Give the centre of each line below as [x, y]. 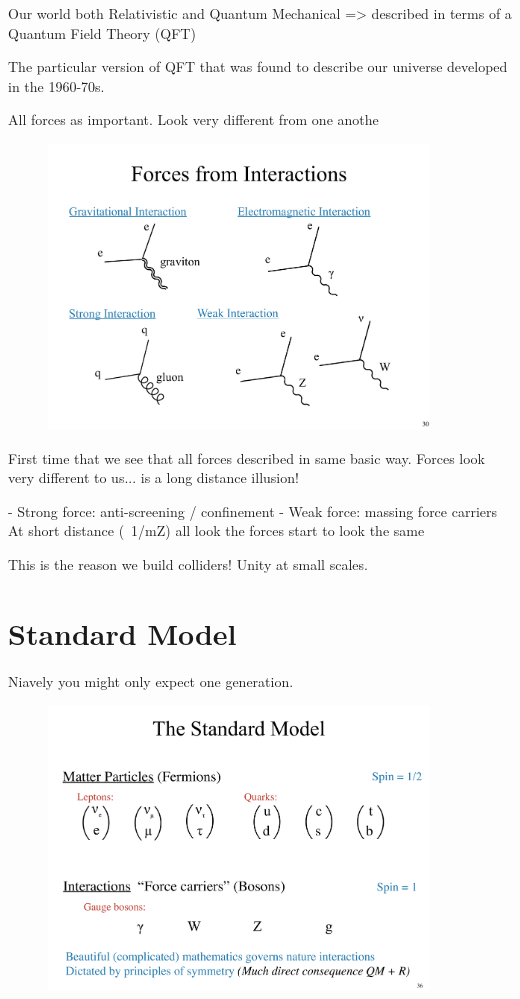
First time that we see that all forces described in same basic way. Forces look [247, 457]
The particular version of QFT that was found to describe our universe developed [258, 66]
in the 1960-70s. [56, 85]
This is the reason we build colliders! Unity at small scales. [188, 564]
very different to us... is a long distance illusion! [153, 477]
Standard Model [122, 632]
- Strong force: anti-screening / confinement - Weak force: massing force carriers [253, 510]
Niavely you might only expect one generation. [151, 680]
